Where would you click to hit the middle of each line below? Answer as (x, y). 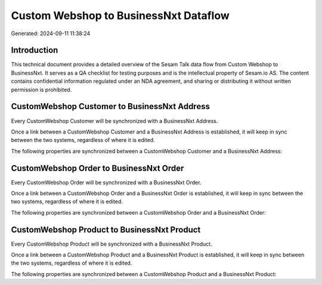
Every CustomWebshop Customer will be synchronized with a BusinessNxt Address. (114, 121)
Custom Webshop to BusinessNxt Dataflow (120, 16)
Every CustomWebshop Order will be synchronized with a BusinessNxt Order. (106, 182)
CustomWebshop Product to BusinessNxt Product (106, 230)
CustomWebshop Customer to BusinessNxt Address (110, 106)
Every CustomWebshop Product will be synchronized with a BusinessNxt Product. (112, 244)
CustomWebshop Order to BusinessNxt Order (97, 168)
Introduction (35, 50)
